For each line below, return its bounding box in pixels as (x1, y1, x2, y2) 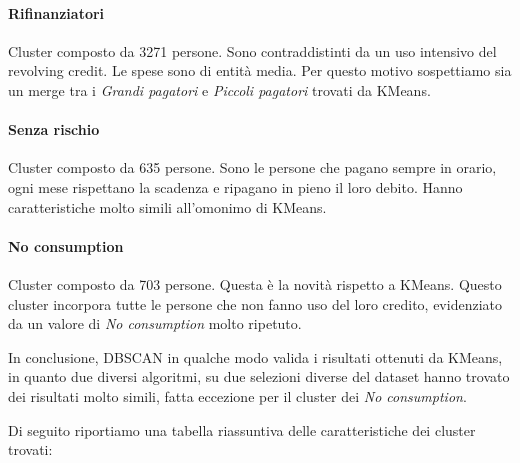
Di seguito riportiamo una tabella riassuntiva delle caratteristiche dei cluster (8, 419, 476, 440)
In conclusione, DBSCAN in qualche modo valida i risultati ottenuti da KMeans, (8, 346, 503, 367)
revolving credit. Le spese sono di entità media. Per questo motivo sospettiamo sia (8, 60, 512, 81)
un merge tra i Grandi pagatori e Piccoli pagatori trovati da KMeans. (8, 79, 431, 100)
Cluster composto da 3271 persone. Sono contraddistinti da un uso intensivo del (8, 40, 497, 61)
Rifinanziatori (8, 2, 105, 23)
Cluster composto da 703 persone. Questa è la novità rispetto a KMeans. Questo (8, 273, 502, 294)
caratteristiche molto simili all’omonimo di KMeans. (8, 196, 327, 217)
